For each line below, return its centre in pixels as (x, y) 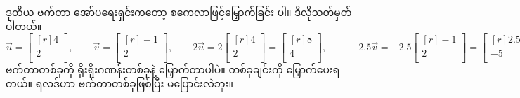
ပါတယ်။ (24, 26)
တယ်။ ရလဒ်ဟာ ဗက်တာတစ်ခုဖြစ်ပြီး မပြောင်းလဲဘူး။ (119, 83)
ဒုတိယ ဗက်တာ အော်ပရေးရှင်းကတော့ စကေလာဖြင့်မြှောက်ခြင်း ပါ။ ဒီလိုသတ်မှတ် (179, 12)
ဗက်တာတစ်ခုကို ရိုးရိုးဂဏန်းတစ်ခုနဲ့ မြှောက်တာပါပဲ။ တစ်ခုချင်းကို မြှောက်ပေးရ (173, 70)
